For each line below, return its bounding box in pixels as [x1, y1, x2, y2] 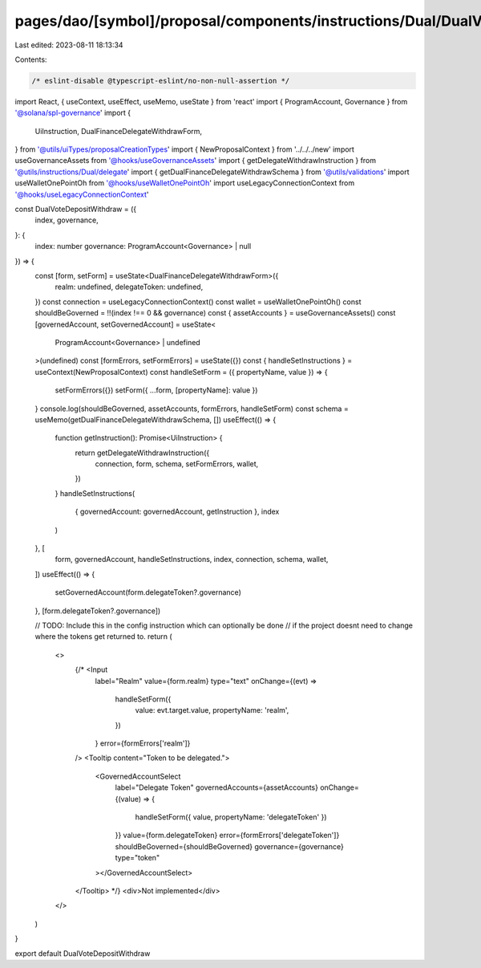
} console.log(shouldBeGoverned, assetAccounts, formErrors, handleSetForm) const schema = [34, 404, 349, 413]
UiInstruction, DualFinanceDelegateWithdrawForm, [34, 126, 203, 136]
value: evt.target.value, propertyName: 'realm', [135, 706, 289, 715]
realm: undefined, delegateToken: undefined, [55, 282, 204, 292]
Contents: [14, 55, 47, 64]
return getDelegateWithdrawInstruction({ [75, 448, 210, 458]
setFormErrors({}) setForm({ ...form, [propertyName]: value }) [55, 385, 258, 395]
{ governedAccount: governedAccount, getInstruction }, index [75, 506, 280, 517]
